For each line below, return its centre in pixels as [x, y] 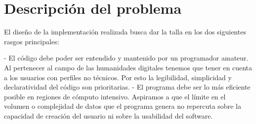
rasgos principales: [32, 41]
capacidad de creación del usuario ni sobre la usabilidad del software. [108, 115]
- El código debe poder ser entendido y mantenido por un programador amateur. [126, 58]
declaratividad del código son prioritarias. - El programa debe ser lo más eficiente [127, 87]
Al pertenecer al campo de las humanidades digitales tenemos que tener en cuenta [128, 67]
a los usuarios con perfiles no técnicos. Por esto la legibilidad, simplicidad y [118, 77]
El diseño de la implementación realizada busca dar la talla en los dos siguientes [125, 32]
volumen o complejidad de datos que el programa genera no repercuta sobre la [123, 106]
